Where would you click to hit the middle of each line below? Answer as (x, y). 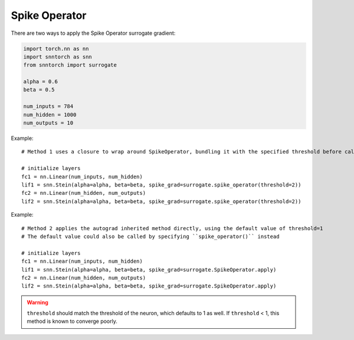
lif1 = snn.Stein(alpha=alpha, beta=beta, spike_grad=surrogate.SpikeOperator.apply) (149, 269)
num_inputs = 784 (48, 107)
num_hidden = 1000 (50, 115)
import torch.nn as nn (56, 48)
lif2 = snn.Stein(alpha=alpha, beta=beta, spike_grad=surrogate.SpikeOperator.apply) (149, 286)
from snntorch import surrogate (70, 65)
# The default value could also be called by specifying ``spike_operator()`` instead (150, 236)
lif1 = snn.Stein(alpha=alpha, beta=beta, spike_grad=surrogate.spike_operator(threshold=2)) (161, 185)
